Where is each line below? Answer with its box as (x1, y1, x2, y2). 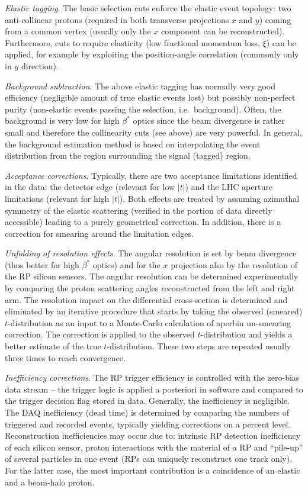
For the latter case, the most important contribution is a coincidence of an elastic (5, 464, 300, 476)
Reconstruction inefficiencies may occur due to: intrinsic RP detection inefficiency (5, 429, 301, 442)
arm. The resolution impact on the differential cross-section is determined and (5, 293, 288, 306)
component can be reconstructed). (161, 25, 285, 37)
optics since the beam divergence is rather (133, 114, 285, 127)
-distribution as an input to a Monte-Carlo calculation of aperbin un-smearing (8, 316, 291, 329)
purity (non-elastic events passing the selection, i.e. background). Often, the (5, 102, 281, 115)
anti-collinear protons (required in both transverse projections (5, 13, 229, 25)
